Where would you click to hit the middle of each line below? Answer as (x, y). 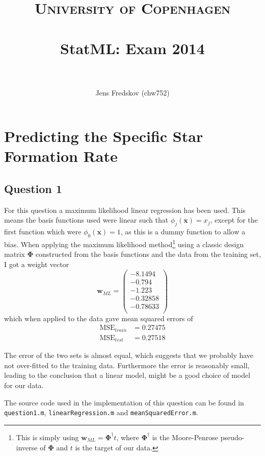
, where (128, 437)
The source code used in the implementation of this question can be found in (124, 402)
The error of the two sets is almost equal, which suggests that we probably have (129, 355)
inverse (27, 447)
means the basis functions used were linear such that (86, 220)
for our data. (24, 385)
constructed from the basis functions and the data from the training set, (148, 254)
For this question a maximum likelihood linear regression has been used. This (125, 210)
